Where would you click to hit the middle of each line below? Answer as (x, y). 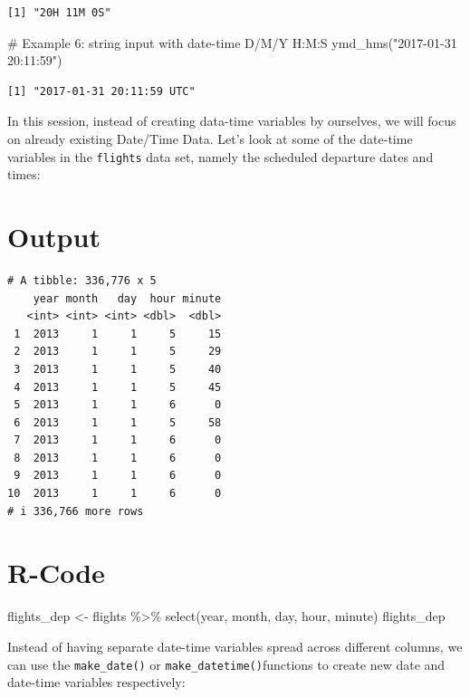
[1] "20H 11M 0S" (59, 13)
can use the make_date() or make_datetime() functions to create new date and (226, 664)
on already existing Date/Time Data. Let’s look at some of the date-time (210, 138)
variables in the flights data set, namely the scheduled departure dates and (221, 156)
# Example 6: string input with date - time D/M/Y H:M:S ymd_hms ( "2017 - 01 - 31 (232, 42)
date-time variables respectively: (96, 682)
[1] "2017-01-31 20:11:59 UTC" (101, 91)
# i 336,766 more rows (76, 511)
